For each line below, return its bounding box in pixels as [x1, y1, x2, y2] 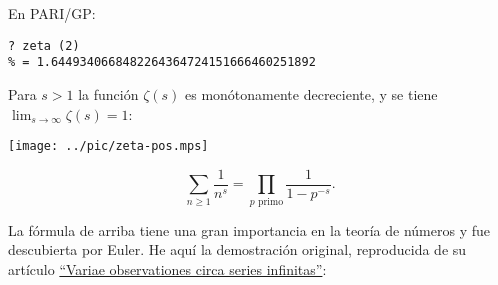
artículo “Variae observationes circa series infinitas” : [8, 258, 327, 279]
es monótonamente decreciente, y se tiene [185, 83, 438, 104]
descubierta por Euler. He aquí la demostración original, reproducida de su [8, 239, 467, 260]
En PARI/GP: [8, 3, 96, 23]
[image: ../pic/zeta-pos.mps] [8, 139, 209, 154]
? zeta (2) [8, 38, 80, 53]
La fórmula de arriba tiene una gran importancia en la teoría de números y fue [8, 219, 491, 240]
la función [78, 83, 139, 104]
